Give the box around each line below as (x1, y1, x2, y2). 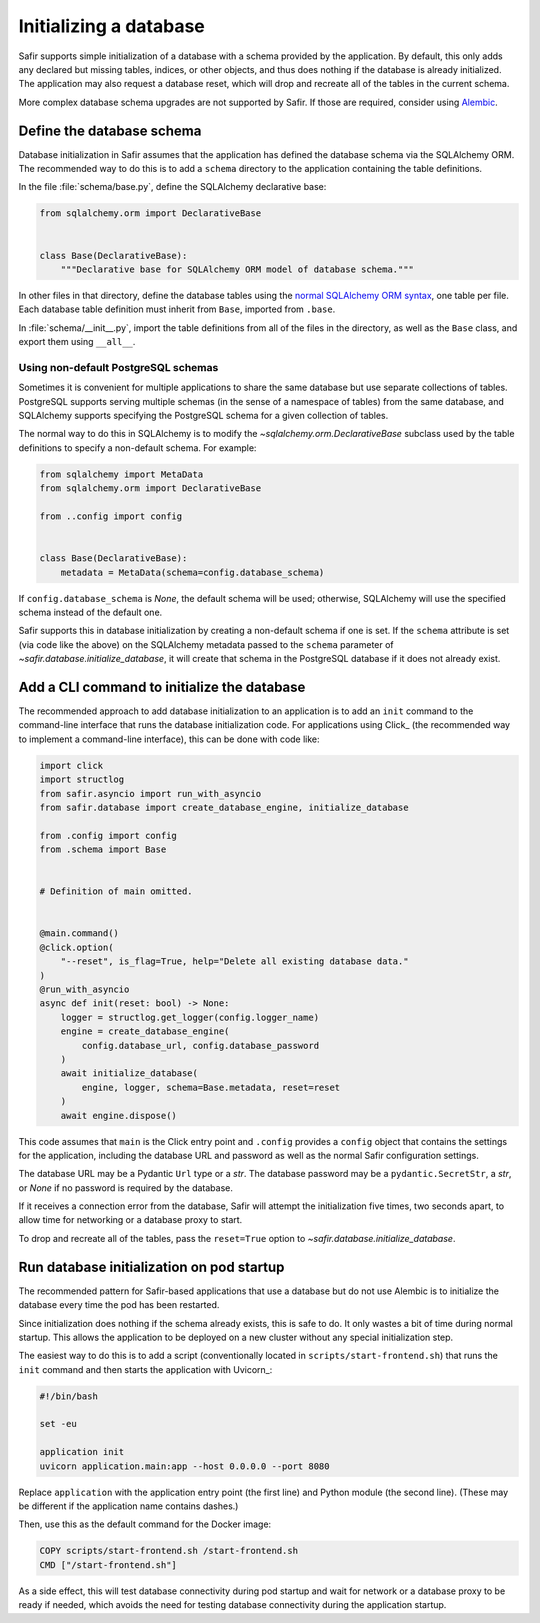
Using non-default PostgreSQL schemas (18, 360, 219, 374)
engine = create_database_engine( (60, 1026, 230, 1037)
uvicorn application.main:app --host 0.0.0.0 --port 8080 (39, 1460, 330, 1472)
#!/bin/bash (39, 1390, 99, 1402)
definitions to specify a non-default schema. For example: (18, 441, 257, 454)
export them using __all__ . (18, 336, 136, 348)
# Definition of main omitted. (39, 886, 194, 897)
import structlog (39, 774, 125, 785)
